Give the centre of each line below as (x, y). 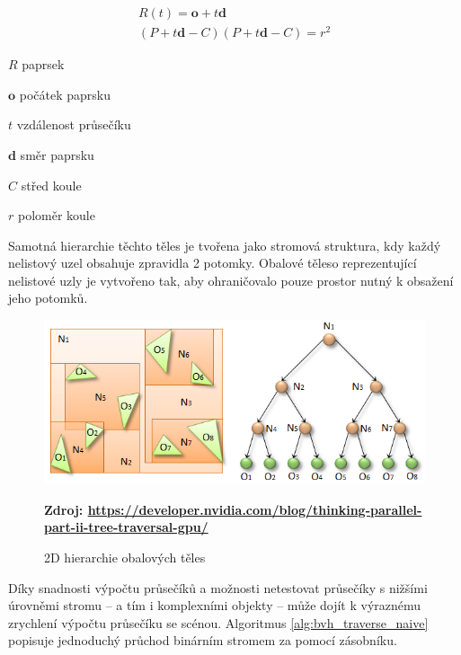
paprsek (43, 64)
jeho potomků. (48, 298)
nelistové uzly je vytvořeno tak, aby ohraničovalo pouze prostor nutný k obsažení (231, 280)
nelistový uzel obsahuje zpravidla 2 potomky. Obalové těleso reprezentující (213, 263)
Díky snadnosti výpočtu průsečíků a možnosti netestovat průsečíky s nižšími (218, 587)
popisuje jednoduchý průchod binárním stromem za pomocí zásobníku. (203, 640)
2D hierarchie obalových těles (125, 557)
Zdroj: (64, 509)
